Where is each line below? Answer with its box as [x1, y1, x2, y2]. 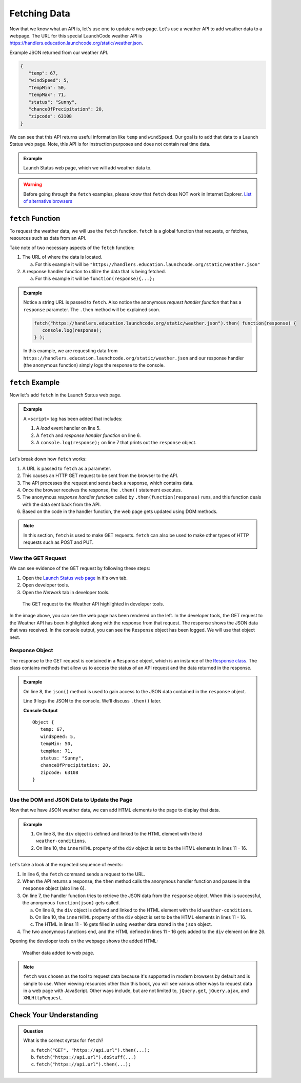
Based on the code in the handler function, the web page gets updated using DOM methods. [22, 508, 218, 515]
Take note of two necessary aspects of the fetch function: [9, 244, 135, 251]
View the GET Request [9, 555, 67, 562]
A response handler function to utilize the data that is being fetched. [22, 269, 166, 275]
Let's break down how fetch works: [9, 456, 87, 462]
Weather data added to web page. [22, 949, 95, 956]
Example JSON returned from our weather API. [9, 49, 109, 55]
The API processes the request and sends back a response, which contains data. [22, 480, 194, 486]
